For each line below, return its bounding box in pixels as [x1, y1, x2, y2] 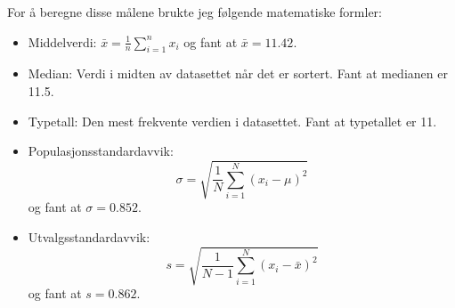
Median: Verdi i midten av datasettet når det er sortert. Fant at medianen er [28, 64, 448, 83]
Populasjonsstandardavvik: [28, 142, 174, 160]
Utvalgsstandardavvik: [28, 227, 150, 246]
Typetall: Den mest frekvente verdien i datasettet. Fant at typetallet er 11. [28, 111, 437, 130]
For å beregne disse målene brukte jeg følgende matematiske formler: [7, 3, 382, 20]
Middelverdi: [28, 32, 97, 51]
